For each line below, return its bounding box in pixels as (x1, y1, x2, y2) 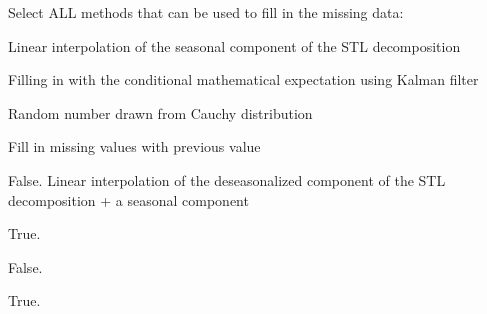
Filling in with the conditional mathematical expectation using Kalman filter (8, 69, 479, 90)
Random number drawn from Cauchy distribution (8, 102, 313, 123)
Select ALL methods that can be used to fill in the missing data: (8, 2, 404, 22)
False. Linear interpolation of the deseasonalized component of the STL (8, 169, 446, 190)
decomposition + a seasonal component (8, 189, 249, 210)
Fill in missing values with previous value (8, 136, 261, 157)
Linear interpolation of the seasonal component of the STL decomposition (8, 35, 461, 56)
